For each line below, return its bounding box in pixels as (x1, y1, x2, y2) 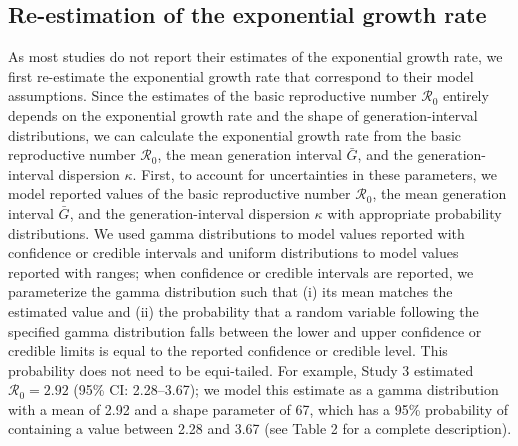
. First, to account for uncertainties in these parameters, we (132, 163, 497, 184)
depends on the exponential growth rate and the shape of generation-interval (8, 104, 478, 125)
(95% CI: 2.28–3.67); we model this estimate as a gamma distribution (73, 379, 499, 400)
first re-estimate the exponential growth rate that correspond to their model (8, 65, 474, 86)
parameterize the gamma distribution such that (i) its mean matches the (8, 281, 453, 302)
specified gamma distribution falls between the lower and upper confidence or (8, 320, 482, 341)
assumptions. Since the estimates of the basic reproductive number (8, 85, 417, 106)
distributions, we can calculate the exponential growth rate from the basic (8, 124, 462, 145)
